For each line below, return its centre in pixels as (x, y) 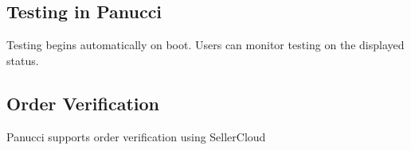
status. (23, 60)
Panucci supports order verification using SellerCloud (136, 136)
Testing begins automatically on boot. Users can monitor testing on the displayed (205, 45)
